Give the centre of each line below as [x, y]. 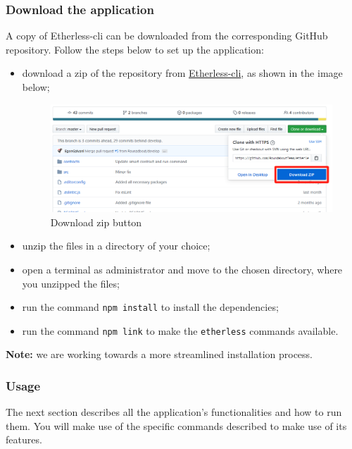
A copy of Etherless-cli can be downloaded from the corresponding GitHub [167, 36]
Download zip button [96, 222]
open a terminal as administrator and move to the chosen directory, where [182, 269]
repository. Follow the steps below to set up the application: [135, 49]
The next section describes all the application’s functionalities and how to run [174, 412]
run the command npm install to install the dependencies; [150, 307]
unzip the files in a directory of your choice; [116, 246]
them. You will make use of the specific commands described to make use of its [176, 425]
